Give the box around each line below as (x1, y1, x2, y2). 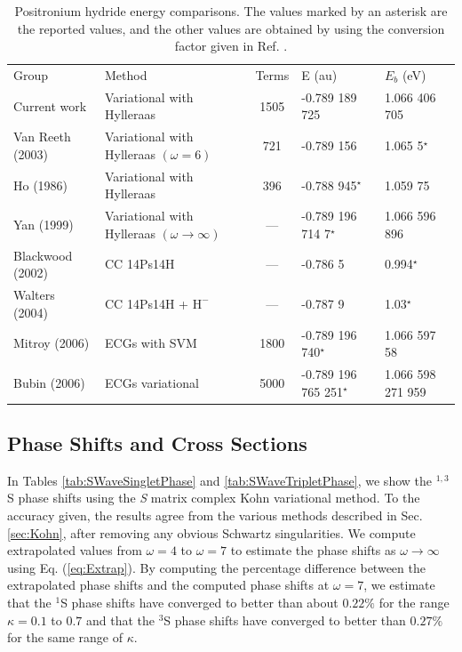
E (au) (301, 66, 338, 85)
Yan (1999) (13, 214, 74, 233)
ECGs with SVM (105, 334, 197, 352)
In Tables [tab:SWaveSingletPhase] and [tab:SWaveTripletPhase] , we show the (7, 471, 432, 489)
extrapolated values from (7, 541, 142, 559)
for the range (378, 592, 450, 611)
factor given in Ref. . (174, 36, 288, 55)
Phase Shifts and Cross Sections (7, 430, 307, 457)
